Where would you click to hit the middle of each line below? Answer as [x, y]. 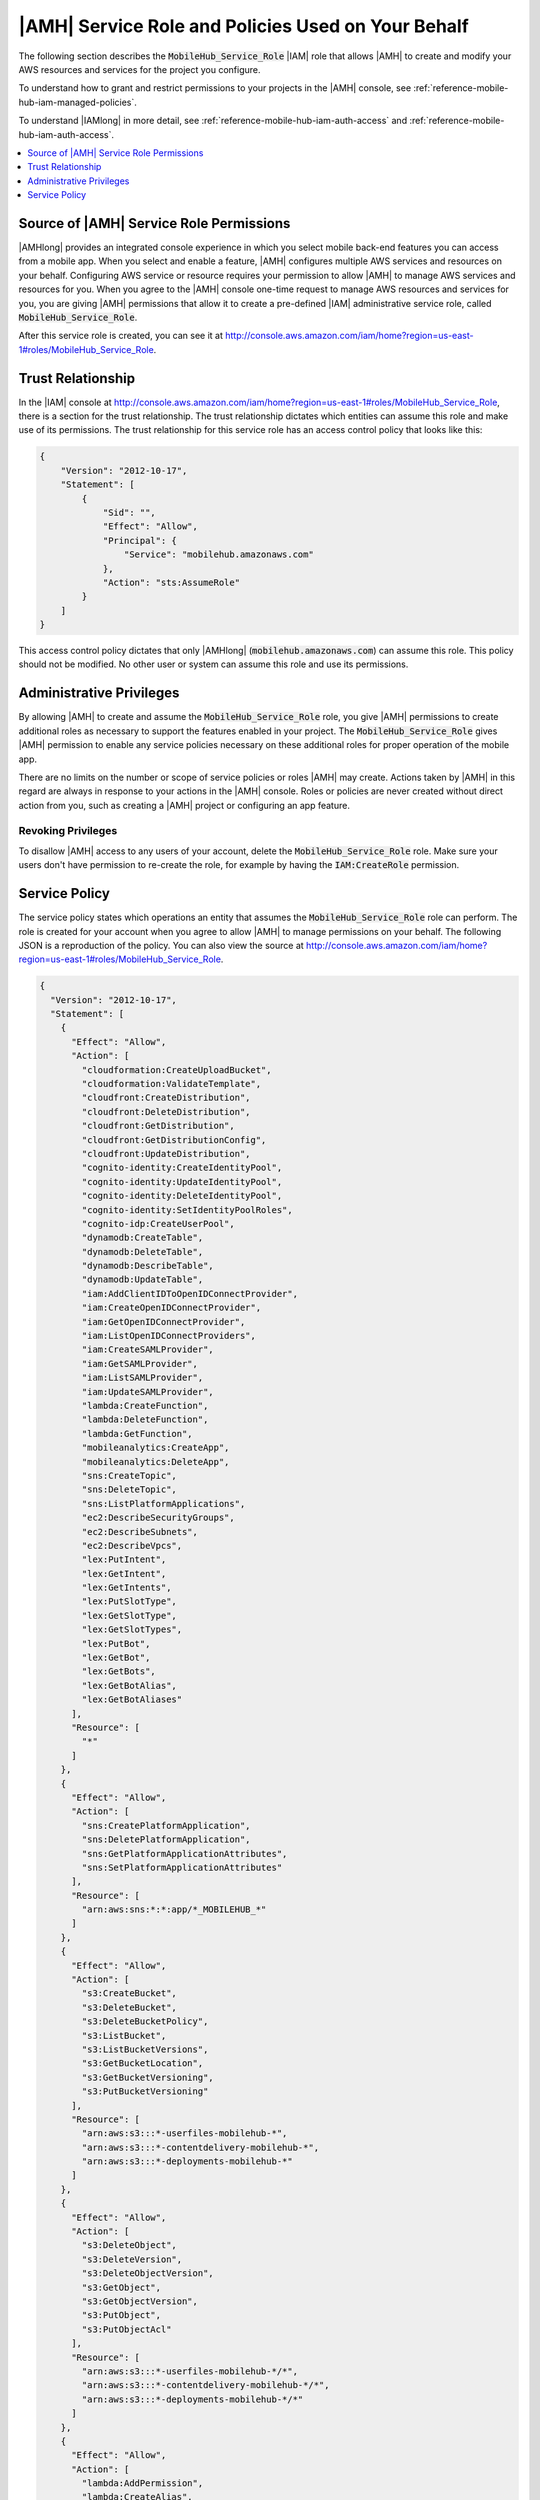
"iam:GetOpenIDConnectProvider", [163, 1321]
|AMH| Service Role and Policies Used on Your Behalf [243, 26]
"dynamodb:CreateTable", [142, 1238]
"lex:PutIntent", [124, 1559]
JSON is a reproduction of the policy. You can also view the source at [161, 945]
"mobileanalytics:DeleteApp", [155, 1461]
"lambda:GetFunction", [137, 1433]
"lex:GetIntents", [126, 1588]
